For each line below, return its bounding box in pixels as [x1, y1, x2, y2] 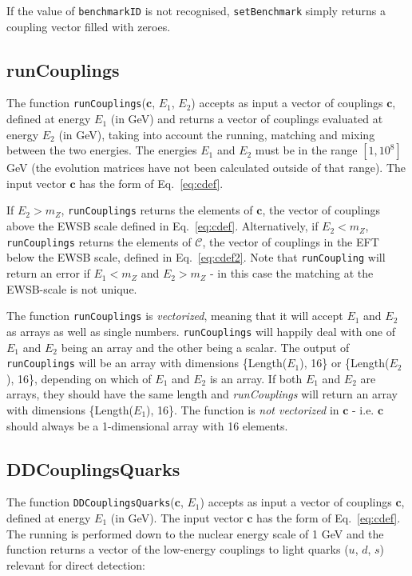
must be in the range [255, 142, 358, 158]
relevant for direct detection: [6, 556, 145, 573]
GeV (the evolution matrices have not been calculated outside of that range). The [6, 159, 406, 176]
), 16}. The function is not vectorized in [146, 401, 339, 418]
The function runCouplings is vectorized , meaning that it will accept [6, 307, 343, 324]
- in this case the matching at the [210, 265, 374, 282]
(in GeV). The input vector [110, 510, 244, 526]
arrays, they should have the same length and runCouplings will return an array [6, 386, 398, 402]
